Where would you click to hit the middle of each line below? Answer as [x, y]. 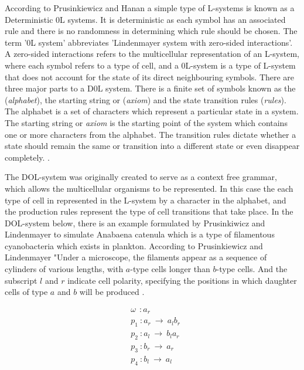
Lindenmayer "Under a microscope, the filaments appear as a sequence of [136, 257]
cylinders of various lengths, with [64, 269]
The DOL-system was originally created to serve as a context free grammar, [141, 177]
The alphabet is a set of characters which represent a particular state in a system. [152, 111]
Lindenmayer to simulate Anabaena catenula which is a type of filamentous [140, 234]
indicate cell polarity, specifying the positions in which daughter [182, 280]
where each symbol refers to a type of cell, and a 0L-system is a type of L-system [150, 65]
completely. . [28, 157]
